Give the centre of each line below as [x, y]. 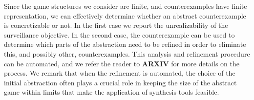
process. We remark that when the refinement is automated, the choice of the [120, 73]
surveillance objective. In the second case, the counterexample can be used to [119, 34]
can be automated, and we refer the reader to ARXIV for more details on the [122, 63]
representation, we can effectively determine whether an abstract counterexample [125, 15]
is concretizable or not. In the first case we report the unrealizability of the [116, 25]
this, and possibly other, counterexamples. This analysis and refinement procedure [127, 53]
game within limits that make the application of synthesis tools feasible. [112, 92]
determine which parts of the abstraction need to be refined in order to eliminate [125, 44]
